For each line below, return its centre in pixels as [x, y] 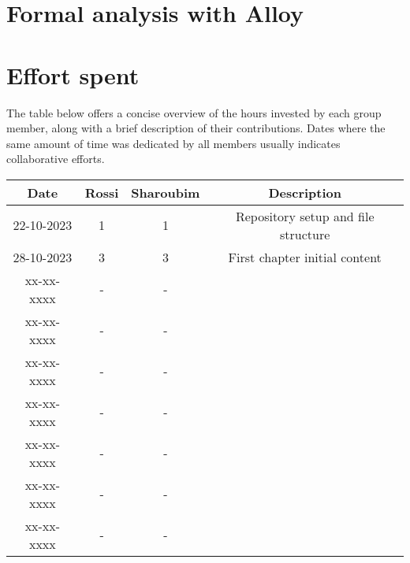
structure [305, 234]
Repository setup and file [305, 216]
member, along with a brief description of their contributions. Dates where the [196, 128]
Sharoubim [166, 192]
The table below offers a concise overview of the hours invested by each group [194, 112]
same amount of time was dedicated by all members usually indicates [173, 143]
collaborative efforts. [56, 159]
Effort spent [73, 74]
